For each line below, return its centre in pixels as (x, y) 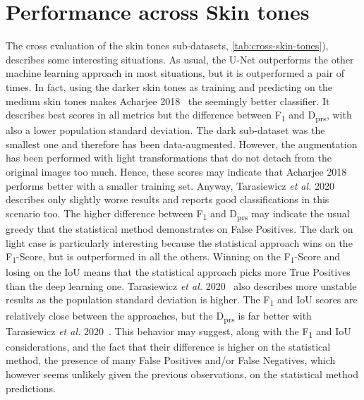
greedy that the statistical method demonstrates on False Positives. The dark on (180, 228)
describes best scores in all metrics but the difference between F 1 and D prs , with (179, 115)
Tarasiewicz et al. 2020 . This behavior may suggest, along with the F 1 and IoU (178, 332)
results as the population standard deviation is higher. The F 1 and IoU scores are (182, 301)
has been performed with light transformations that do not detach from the (169, 158)
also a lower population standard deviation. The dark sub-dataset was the (165, 130)
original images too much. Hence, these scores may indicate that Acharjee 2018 (176, 171)
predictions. (31, 388)
